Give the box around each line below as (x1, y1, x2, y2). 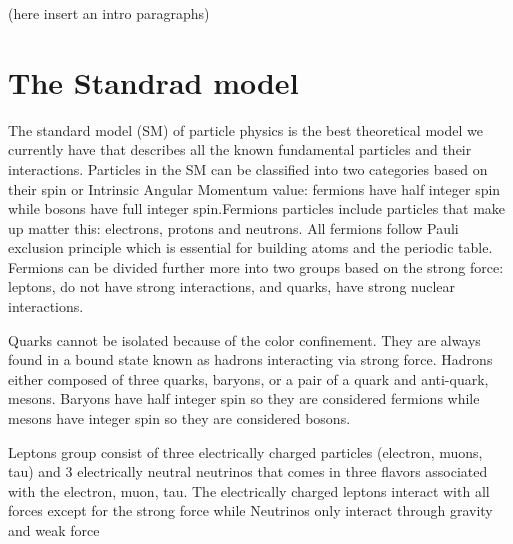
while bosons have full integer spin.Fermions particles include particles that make (8, 198, 506, 219)
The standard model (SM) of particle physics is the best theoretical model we (8, 119, 483, 140)
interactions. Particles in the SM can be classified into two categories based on (8, 158, 488, 179)
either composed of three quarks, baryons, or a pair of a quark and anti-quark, (8, 368, 489, 389)
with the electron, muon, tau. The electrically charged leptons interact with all (8, 480, 490, 501)
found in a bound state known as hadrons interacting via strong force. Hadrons (8, 349, 493, 370)
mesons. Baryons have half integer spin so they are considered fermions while (8, 388, 480, 409)
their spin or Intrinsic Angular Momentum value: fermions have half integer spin (8, 178, 501, 199)
